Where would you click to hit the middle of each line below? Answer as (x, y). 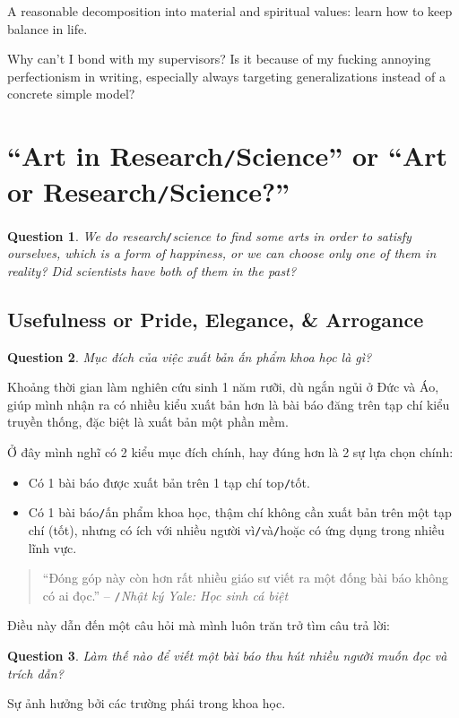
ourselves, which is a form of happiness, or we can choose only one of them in (222, 253)
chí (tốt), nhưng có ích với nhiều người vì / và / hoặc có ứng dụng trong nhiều (236, 529)
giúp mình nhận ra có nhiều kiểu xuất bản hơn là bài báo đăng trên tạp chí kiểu (229, 404)
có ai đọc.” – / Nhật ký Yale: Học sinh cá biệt (165, 595)
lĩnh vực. (52, 547)
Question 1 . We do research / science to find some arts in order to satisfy (209, 235)
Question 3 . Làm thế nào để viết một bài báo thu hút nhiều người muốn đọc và (227, 655)
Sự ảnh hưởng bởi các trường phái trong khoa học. (147, 703)
